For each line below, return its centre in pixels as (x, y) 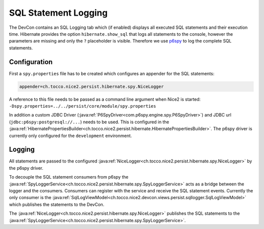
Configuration (31, 62)
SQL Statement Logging (58, 13)
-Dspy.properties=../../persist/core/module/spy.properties (83, 106)
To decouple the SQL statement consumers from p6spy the (69, 177)
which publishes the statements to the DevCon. (57, 204)
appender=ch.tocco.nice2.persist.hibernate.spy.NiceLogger (91, 86)
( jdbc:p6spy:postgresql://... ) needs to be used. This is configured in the (89, 122)
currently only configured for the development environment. (70, 136)
